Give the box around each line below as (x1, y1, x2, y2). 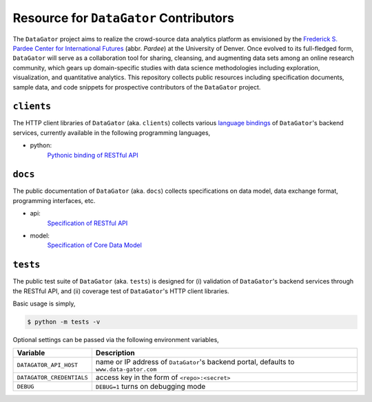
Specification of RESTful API (47, 219, 128, 227)
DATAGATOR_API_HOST (17, 361, 79, 369)
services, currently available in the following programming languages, (12, 128, 211, 137)
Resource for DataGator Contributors (12, 10, 234, 25)
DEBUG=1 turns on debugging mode (95, 382, 206, 392)
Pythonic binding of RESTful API (47, 151, 138, 159)
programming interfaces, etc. (12, 196, 96, 204)
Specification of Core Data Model (47, 241, 143, 249)
